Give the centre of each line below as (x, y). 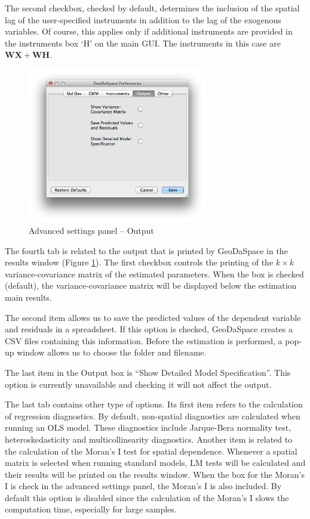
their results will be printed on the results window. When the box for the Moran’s (155, 474)
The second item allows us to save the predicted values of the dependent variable (153, 317)
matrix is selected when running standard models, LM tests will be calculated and (155, 463)
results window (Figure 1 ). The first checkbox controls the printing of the (139, 262)
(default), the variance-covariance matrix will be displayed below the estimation (151, 285)
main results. (28, 297)
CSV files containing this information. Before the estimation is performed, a (144, 340)
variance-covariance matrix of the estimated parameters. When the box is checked (154, 274)
